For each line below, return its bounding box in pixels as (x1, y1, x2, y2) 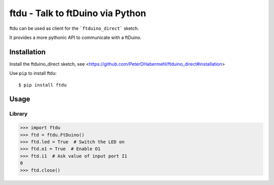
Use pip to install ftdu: (9, 70, 57, 76)
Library (9, 110, 28, 117)
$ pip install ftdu (18, 82, 67, 88)
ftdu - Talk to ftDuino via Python (9, 8, 147, 19)
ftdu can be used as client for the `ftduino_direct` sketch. (9, 25, 139, 31)
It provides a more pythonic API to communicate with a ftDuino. (9, 34, 142, 40)
